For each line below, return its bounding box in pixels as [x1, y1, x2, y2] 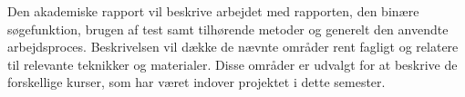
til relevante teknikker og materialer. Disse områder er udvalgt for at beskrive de [7, 54, 458, 73]
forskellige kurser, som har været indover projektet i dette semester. [7, 73, 386, 92]
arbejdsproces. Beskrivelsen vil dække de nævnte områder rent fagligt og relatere [7, 37, 459, 56]
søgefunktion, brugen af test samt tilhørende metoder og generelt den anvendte [7, 19, 449, 38]
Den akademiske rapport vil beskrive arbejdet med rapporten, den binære [7, 2, 419, 20]
